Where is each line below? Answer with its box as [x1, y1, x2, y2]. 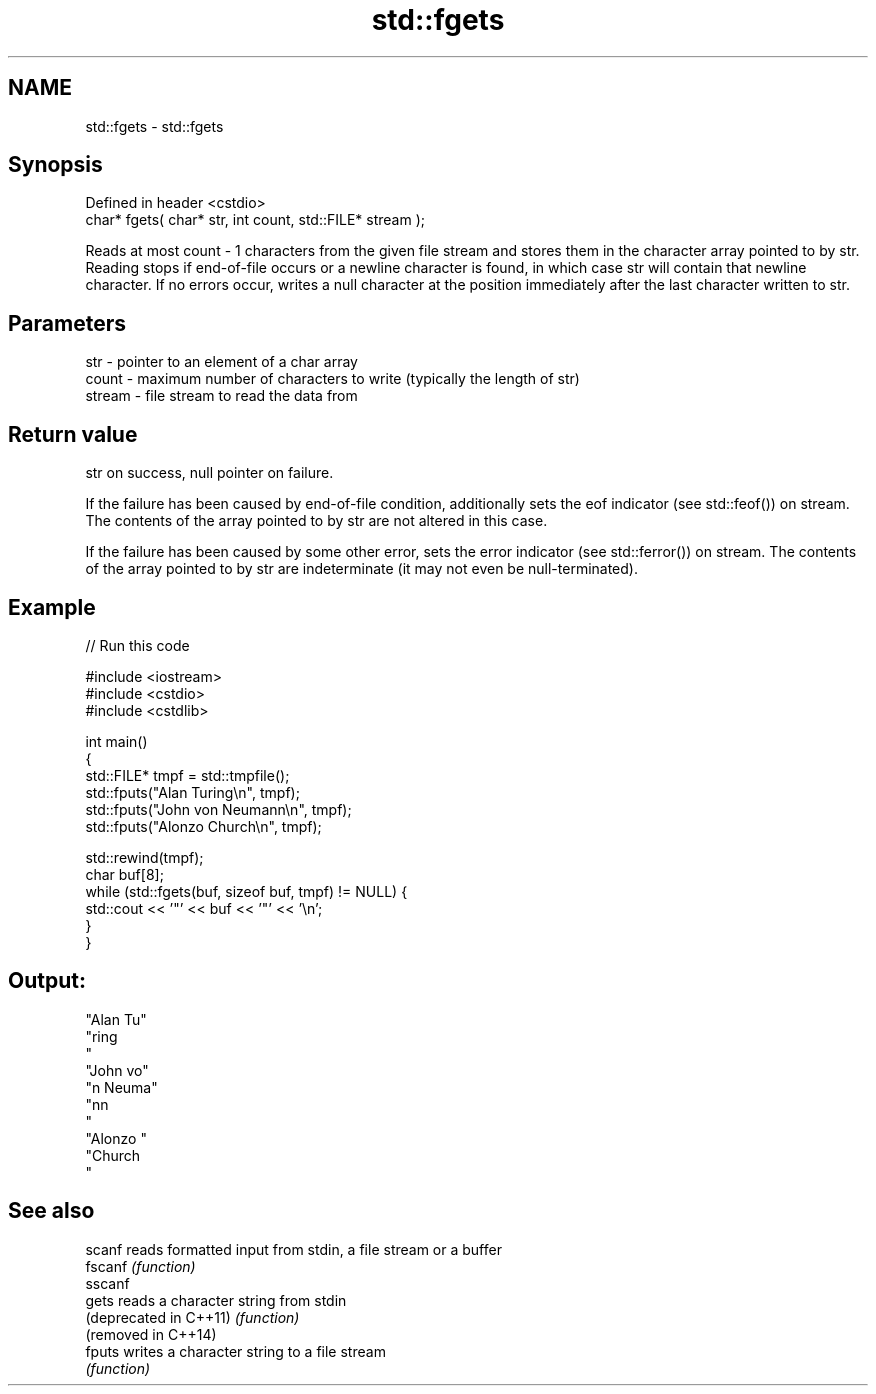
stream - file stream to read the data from [85, 387, 358, 405]
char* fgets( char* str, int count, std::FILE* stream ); [85, 211, 425, 229]
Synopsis [8, 152, 103, 178]
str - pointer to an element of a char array [85, 353, 358, 371]
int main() [85, 732, 148, 750]
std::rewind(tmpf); [85, 848, 204, 866]
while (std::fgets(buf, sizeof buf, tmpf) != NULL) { [85, 882, 408, 900]
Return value [8, 421, 138, 447]
